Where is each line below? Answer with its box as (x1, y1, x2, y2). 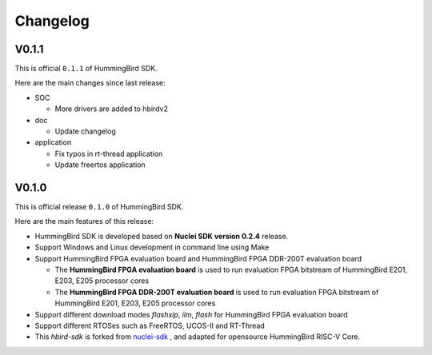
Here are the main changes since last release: (14, 78, 166, 88)
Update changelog (54, 126, 116, 136)
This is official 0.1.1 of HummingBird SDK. (14, 64, 158, 74)
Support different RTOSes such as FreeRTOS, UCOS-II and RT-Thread (34, 321, 266, 330)
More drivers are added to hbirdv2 (54, 104, 168, 114)
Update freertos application (54, 160, 146, 170)
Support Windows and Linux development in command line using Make (34, 242, 270, 252)
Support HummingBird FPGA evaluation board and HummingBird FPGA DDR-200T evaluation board (34, 253, 362, 263)
